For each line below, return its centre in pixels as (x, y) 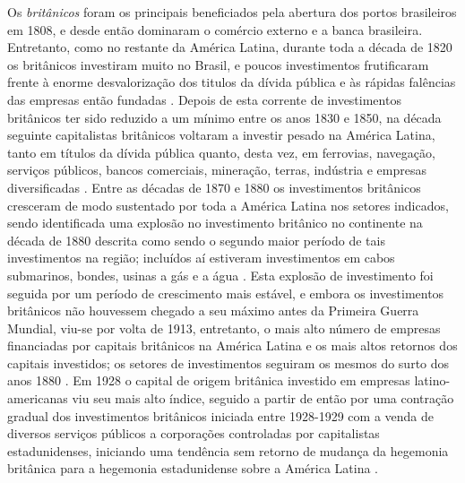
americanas (38, 398)
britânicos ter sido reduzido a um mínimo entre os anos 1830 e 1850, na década (224, 117)
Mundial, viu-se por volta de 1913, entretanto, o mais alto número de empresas (224, 328)
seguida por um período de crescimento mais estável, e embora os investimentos (226, 293)
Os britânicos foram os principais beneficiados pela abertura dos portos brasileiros (232, 12)
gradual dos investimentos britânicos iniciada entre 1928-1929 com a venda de (221, 415)
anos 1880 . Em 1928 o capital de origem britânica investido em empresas (209, 380)
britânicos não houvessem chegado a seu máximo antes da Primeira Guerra (213, 310)
